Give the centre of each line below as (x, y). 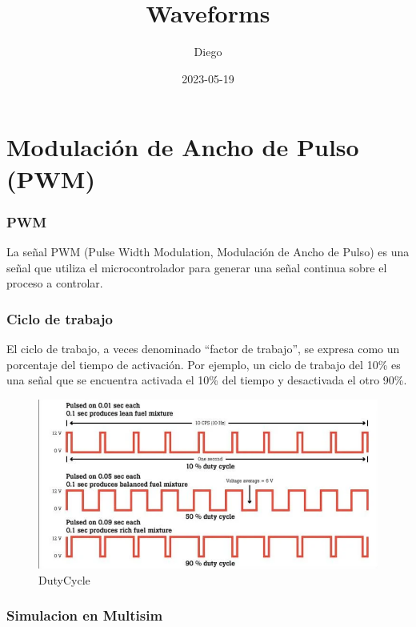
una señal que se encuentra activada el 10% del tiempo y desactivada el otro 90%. (207, 380)
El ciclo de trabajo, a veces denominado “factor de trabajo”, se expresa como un (203, 348)
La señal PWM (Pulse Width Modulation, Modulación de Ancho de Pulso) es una (208, 251)
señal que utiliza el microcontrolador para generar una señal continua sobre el (197, 267)
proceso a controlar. (55, 283)
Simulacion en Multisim (85, 615)
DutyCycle (64, 579)
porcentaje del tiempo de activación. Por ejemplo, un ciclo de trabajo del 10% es (204, 364)
